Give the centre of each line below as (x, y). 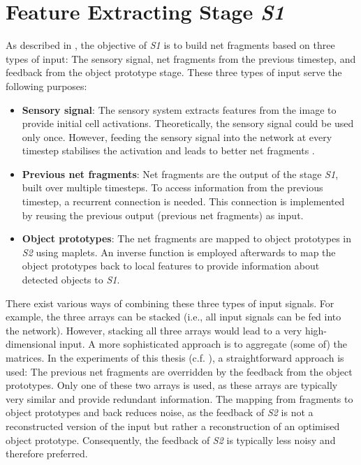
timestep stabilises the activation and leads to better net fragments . (168, 150)
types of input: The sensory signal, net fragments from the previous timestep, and (181, 58)
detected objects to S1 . (71, 280)
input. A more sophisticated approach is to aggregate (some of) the (203, 344)
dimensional (31, 344)
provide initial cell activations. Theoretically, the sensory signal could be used (188, 123)
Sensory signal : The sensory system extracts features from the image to (179, 109)
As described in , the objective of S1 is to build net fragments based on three (170, 45)
